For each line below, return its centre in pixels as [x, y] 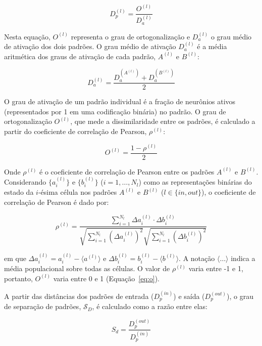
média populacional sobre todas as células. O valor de [87, 268]
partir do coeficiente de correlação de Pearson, [75, 131]
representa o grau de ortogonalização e [130, 36]
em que [15, 258]
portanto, [18, 278]
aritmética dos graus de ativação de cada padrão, [80, 56]
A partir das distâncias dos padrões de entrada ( [79, 296]
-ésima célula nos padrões [77, 192]
